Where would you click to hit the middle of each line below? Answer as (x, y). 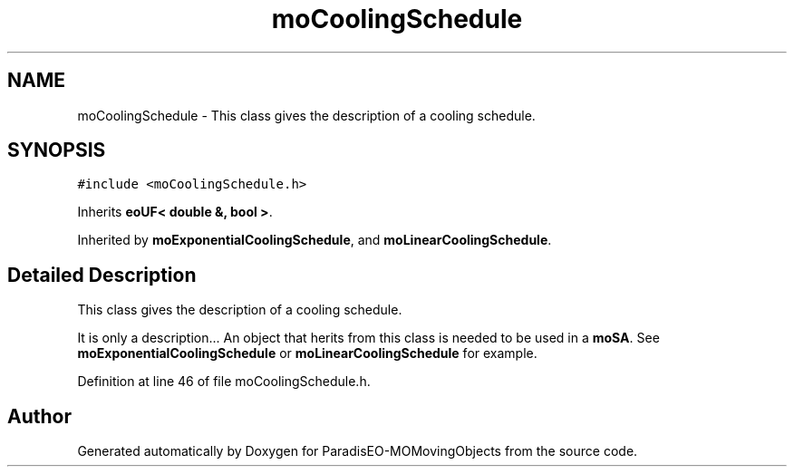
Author (39, 416)
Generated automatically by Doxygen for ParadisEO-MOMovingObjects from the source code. (358, 451)
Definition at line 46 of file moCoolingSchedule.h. (224, 382)
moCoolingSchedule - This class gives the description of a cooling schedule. (306, 115)
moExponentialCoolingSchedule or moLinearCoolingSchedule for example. (307, 353)
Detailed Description (102, 275)
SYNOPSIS (57, 150)
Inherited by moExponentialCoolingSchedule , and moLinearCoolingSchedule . (315, 240)
